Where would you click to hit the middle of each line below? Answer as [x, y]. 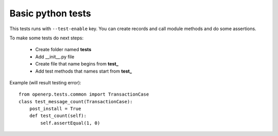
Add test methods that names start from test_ [84, 71]
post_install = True [55, 109]
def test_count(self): [58, 116]
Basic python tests [50, 13]
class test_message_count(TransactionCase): [76, 101]
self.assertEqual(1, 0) [70, 123]
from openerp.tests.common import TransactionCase [84, 94]
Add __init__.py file [55, 57]
